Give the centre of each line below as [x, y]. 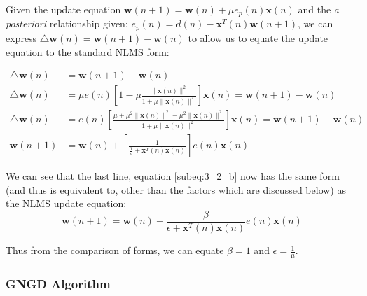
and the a [318, 9]
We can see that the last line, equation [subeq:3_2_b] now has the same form [173, 176]
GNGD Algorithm [58, 283]
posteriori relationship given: [67, 23]
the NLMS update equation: [66, 203]
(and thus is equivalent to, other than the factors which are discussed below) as [176, 189]
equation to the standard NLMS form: [88, 51]
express [21, 37]
